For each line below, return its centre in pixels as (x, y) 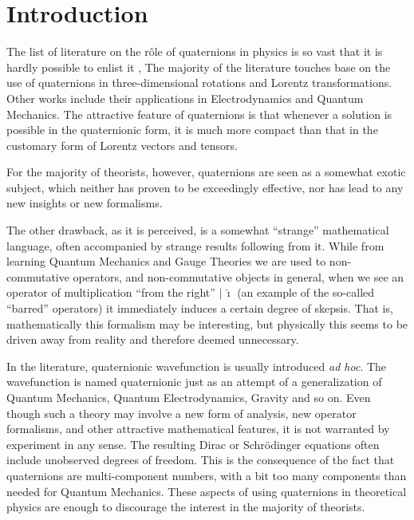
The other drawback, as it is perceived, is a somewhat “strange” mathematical (198, 230)
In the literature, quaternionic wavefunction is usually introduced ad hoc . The (197, 366)
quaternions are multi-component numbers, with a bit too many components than (207, 475)
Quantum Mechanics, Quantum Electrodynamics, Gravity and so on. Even (189, 397)
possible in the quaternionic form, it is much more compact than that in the (192, 130)
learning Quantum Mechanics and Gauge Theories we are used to (166, 261)
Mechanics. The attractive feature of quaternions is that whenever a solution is (199, 114)
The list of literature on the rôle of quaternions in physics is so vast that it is (195, 51)
